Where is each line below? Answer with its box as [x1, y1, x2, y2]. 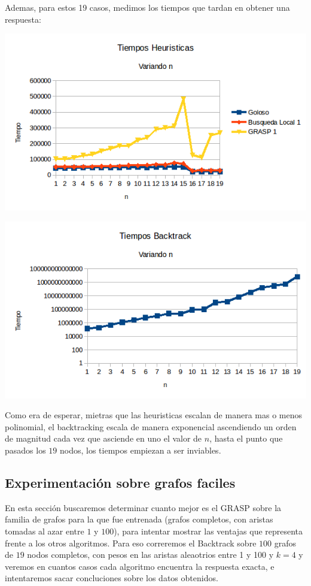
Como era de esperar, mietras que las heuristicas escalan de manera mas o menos [5, 409, 302, 421]
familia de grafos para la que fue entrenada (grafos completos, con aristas [5, 513, 273, 525]
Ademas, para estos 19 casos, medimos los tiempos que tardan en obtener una [5, 1, 290, 13]
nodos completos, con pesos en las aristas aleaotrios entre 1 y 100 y [27, 548, 274, 561]
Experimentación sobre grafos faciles [5, 473, 236, 492]
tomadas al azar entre [5, 525, 84, 537]
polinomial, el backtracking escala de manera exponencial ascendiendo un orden [5, 420, 297, 433]
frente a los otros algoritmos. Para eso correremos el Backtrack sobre [5, 536, 257, 549]
